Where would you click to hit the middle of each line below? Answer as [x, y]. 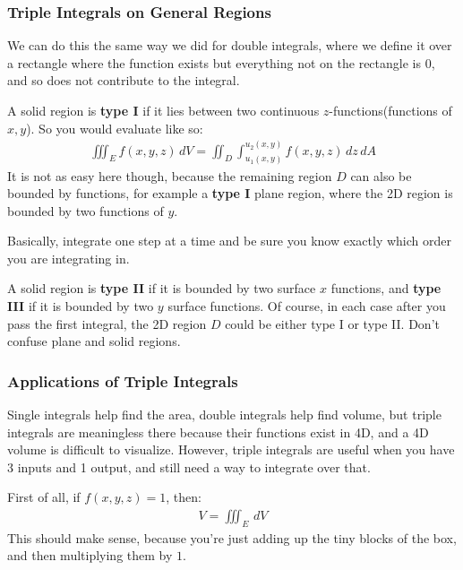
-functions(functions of [390, 110]
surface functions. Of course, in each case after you [307, 306]
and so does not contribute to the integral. [124, 80]
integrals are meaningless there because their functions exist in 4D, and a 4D [218, 432]
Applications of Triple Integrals [123, 380]
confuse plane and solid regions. [94, 341]
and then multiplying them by [90, 555]
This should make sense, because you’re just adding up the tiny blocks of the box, [232, 537]
